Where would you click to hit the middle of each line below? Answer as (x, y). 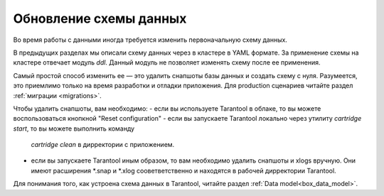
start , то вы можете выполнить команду (74, 129)
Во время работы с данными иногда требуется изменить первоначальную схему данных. (150, 40)
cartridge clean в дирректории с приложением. (103, 145)
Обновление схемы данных (100, 18)
